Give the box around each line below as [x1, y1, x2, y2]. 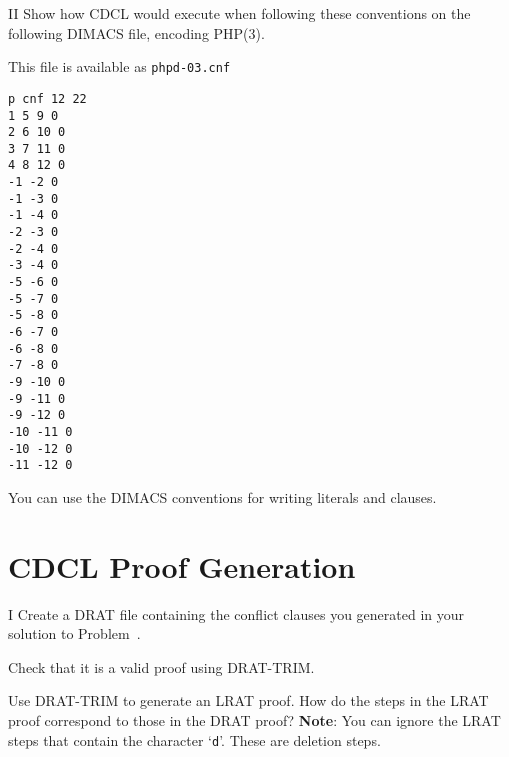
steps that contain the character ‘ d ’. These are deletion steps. [8, 729, 381, 750]
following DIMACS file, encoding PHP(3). [8, 22, 265, 43]
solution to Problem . [8, 623, 141, 644]
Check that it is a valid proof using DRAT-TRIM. [8, 656, 315, 677]
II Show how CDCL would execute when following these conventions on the [8, 3, 471, 23]
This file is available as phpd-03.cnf [8, 56, 231, 77]
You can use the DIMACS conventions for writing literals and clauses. [8, 486, 437, 507]
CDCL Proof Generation [8, 545, 356, 586]
